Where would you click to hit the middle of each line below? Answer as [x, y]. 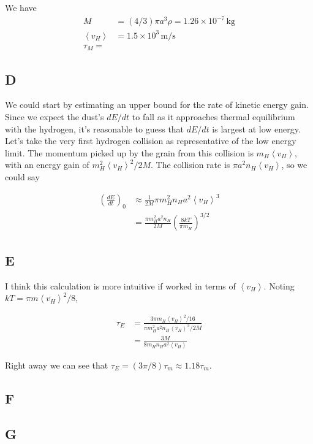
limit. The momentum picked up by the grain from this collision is [129, 152]
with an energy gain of [47, 165]
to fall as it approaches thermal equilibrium [213, 116]
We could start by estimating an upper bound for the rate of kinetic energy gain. [157, 105]
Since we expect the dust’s [55, 116]
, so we [294, 165]
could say [22, 176]
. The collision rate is [190, 165]
